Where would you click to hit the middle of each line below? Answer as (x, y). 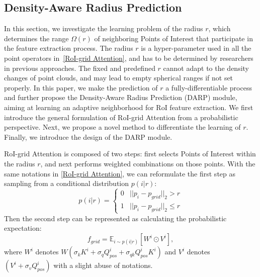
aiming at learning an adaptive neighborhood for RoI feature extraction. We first (129, 107)
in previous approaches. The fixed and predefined (80, 68)
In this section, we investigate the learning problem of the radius (104, 28)
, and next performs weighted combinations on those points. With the (148, 163)
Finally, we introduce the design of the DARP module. (88, 136)
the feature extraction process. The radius (69, 48)
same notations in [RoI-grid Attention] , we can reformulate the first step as (120, 173)
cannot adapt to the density (206, 68)
